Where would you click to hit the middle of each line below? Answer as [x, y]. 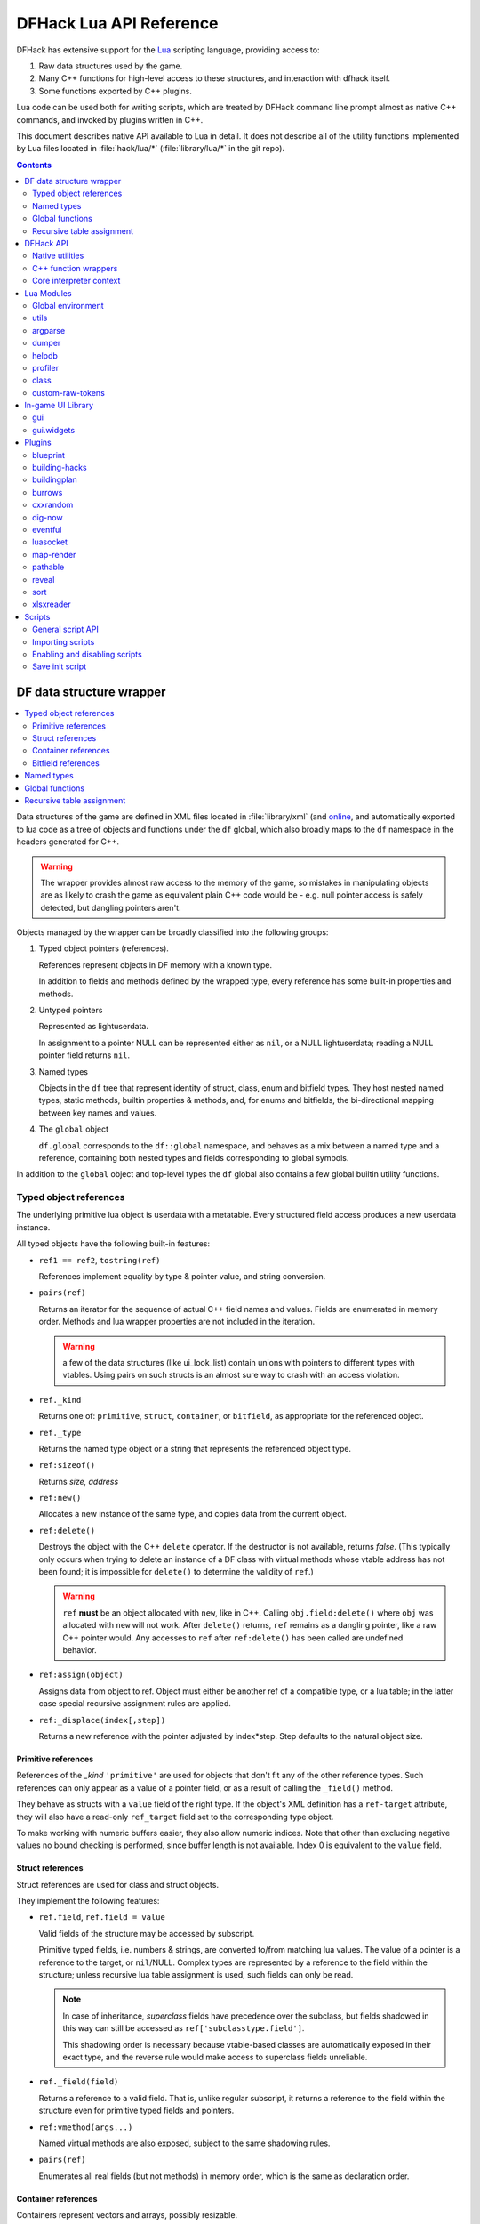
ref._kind [60, 1400]
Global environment [68, 305]
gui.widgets [54, 430]
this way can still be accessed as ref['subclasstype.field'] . [184, 2028]
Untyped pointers [71, 1011]
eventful [47, 530]
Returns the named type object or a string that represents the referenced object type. [195, 1448]
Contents [34, 165]
